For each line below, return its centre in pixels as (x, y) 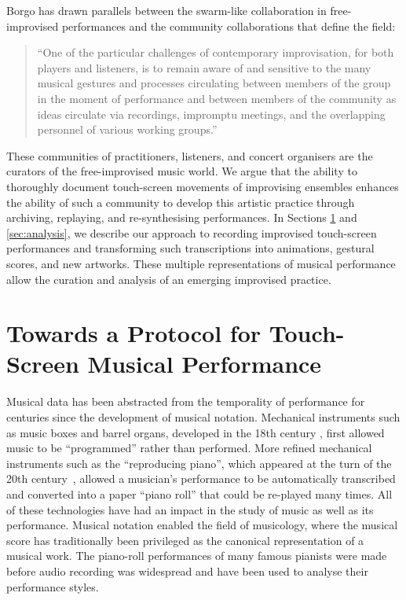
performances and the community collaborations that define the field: (229, 26)
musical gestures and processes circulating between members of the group (214, 83)
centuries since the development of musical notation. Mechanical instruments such (203, 417)
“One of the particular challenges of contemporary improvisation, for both (216, 52)
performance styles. (53, 586)
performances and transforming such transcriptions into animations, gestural (190, 248)
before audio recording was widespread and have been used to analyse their (187, 571)
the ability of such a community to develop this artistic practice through (181, 202)
